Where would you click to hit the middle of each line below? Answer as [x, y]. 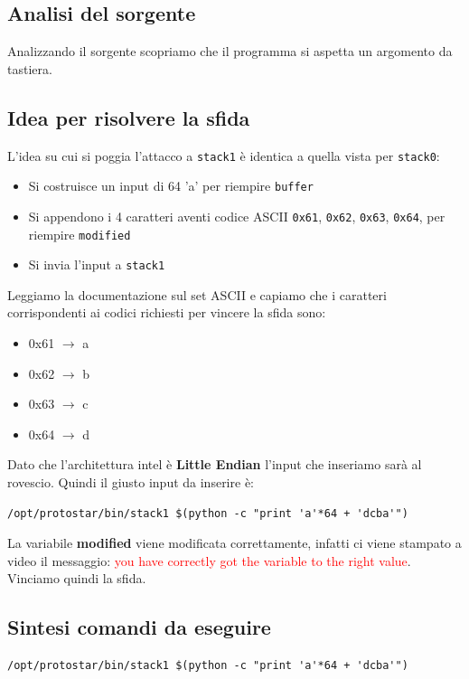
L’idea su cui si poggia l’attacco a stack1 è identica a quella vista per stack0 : [224, 155]
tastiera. [30, 68]
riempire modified [80, 234]
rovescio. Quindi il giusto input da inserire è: [131, 482]
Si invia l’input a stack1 [97, 264]
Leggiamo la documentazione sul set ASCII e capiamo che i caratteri [197, 294]
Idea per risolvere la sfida [129, 117]
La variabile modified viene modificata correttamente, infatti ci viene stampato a [234, 543]
